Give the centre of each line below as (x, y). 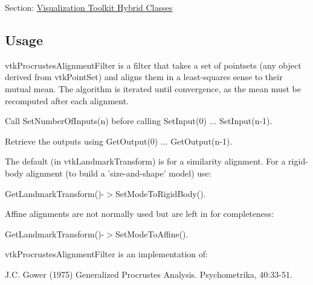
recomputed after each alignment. (67, 100)
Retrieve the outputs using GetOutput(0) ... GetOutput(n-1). (119, 141)
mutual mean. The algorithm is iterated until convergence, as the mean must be (153, 88)
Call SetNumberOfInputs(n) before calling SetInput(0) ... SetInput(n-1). (139, 121)
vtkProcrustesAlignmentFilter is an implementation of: (106, 254)
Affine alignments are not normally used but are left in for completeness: (139, 214)
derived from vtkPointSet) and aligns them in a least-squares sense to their (144, 77)
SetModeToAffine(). (152, 233)
